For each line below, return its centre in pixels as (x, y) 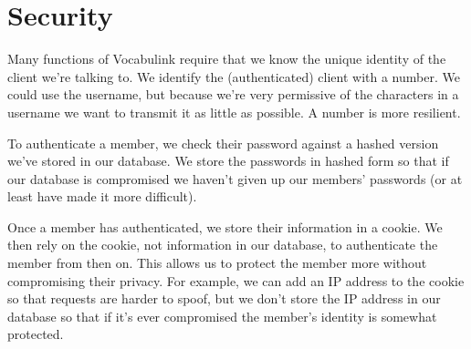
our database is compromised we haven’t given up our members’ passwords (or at (235, 178)
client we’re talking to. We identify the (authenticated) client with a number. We (234, 76)
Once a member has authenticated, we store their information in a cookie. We (225, 226)
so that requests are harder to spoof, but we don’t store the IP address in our (224, 298)
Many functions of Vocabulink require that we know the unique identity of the (227, 59)
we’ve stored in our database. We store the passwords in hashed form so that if (228, 161)
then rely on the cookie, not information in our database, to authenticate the (223, 245)
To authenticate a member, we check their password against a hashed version (223, 143)
